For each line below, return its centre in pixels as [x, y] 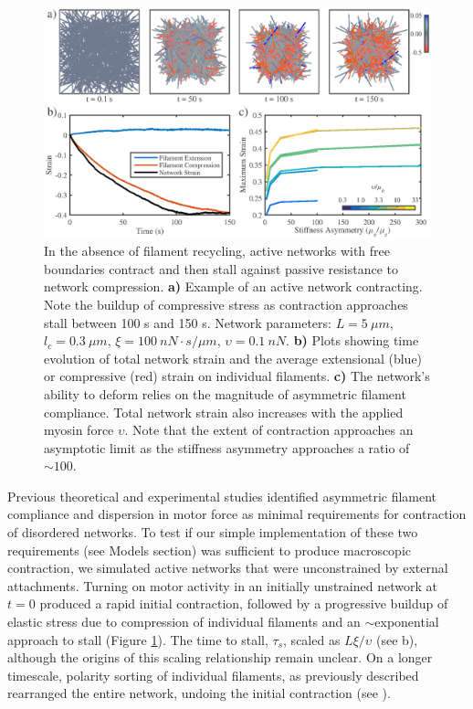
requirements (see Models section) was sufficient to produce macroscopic [210, 550]
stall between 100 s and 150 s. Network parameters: [188, 322]
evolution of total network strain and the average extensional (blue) [233, 358]
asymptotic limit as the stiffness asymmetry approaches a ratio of [227, 447]
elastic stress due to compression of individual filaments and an [184, 622]
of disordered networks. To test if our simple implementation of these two [213, 532]
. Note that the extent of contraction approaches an [269, 430]
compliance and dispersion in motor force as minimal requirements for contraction [237, 514]
